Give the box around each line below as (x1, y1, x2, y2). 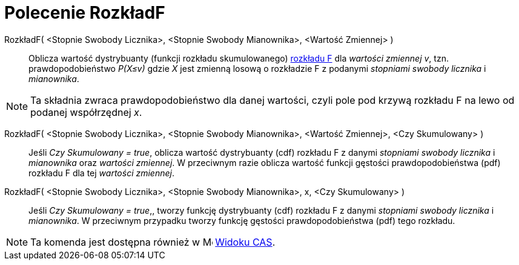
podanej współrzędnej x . (30, 106, 142, 118)
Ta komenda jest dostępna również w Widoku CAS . (30, 235, 276, 248)
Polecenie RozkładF (4, 2, 165, 23)
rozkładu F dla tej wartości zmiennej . (28, 167, 174, 178)
